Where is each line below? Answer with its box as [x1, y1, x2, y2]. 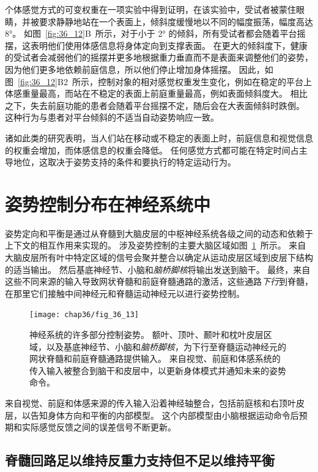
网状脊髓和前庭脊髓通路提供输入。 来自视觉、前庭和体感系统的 [29, 352, 281, 365]
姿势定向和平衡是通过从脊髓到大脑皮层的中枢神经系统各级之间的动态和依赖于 [5, 227, 313, 239]
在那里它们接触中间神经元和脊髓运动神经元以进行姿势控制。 [5, 287, 245, 299]
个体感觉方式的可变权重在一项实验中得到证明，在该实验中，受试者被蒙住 [5, 3, 296, 15]
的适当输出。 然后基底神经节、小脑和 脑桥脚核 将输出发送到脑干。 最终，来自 [5, 263, 311, 275]
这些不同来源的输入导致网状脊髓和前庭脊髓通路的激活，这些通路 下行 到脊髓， [5, 275, 313, 288]
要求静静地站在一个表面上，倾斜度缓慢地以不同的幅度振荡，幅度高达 [39, 15, 313, 28]
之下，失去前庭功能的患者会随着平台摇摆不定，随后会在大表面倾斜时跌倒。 [5, 99, 305, 111]
